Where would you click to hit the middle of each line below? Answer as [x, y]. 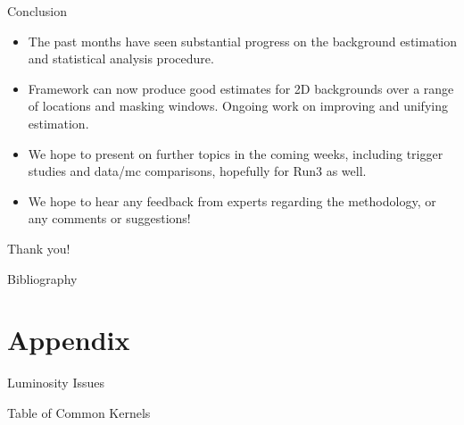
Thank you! [39, 248]
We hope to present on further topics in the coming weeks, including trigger [236, 153]
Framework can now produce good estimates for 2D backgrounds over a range [241, 88]
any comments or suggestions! [109, 218]
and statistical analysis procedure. [121, 58]
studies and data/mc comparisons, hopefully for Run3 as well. [197, 171]
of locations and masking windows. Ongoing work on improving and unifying [238, 106]
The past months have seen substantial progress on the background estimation [243, 41]
